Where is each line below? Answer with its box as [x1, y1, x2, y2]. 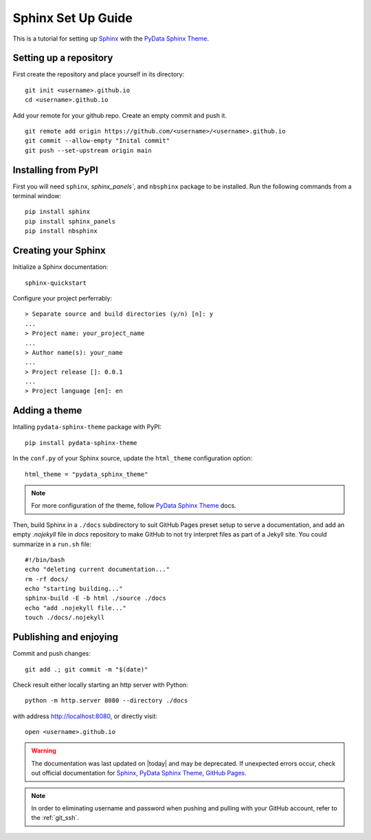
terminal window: [12, 192, 62, 200]
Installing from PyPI [12, 164, 99, 175]
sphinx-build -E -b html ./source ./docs [25, 594, 166, 602]
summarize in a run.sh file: [12, 540, 92, 548]
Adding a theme [12, 405, 82, 416]
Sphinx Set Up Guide [12, 10, 133, 25]
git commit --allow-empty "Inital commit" [25, 137, 170, 144]
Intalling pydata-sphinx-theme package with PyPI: [12, 423, 161, 431]
